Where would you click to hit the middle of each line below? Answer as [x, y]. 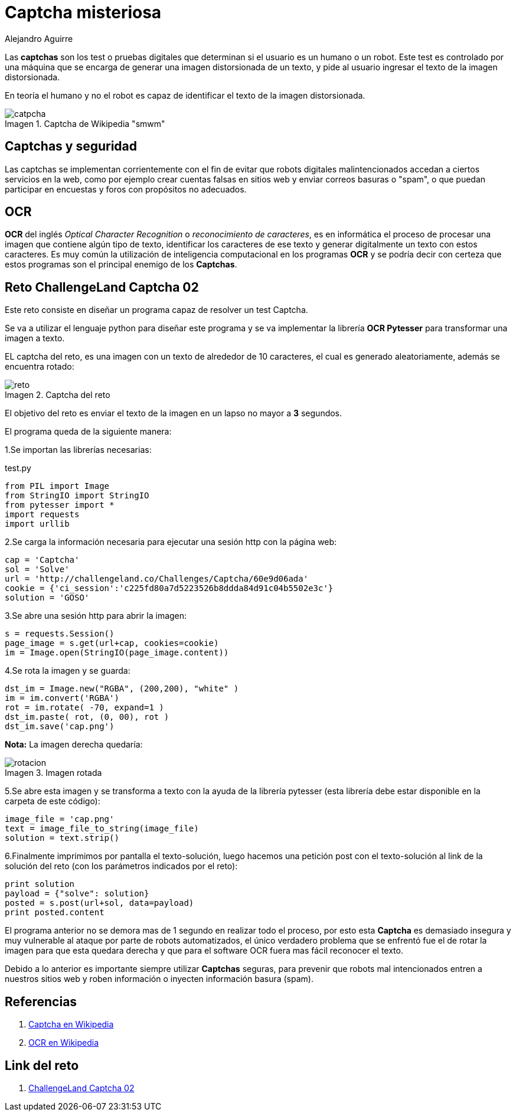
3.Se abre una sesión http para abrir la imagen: [96, 616]
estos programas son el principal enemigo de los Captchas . [121, 265]
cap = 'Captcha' [42, 560]
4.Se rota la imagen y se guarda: [68, 671]
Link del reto [42, 1065]
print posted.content [55, 913]
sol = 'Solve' [37, 570]
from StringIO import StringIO [77, 496]
